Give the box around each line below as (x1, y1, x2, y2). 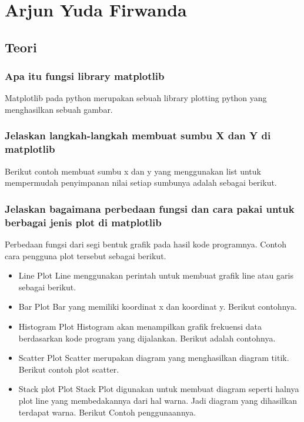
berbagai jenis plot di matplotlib (5, 215, 162, 229)
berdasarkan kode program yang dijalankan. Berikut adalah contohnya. (18, 331, 276, 344)
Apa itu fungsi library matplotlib (5, 69, 165, 83)
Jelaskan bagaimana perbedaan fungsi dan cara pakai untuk (5, 201, 295, 216)
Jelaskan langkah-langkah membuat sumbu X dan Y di (5, 128, 271, 143)
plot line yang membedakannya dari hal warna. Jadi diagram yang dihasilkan (18, 394, 298, 406)
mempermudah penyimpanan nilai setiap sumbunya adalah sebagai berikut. (5, 176, 277, 189)
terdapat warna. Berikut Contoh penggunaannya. (18, 406, 196, 418)
